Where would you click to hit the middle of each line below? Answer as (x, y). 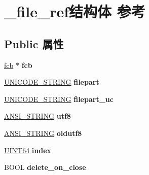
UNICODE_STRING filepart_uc (59, 99)
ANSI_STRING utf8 (38, 116)
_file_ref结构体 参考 (75, 11)
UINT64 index (28, 150)
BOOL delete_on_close (45, 167)
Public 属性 (34, 43)
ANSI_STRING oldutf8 (43, 133)
